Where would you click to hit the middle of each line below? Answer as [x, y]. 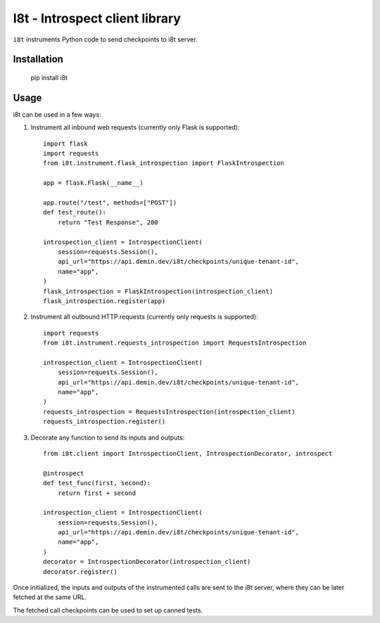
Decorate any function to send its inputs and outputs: [108, 437]
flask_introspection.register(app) [104, 301]
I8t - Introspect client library [97, 18]
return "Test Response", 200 [108, 222]
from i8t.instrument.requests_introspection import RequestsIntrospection [175, 343]
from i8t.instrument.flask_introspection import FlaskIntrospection [164, 163]
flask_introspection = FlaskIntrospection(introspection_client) [158, 291]
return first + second [97, 493]
